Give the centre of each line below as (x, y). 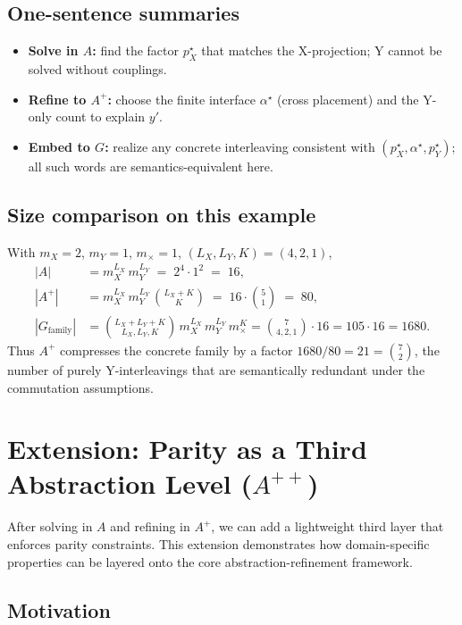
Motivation (59, 609)
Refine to (57, 99)
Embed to (59, 146)
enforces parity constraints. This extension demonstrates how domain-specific (218, 544)
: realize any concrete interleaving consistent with (240, 146)
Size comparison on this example (162, 214)
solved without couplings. (97, 69)
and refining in (150, 526)
